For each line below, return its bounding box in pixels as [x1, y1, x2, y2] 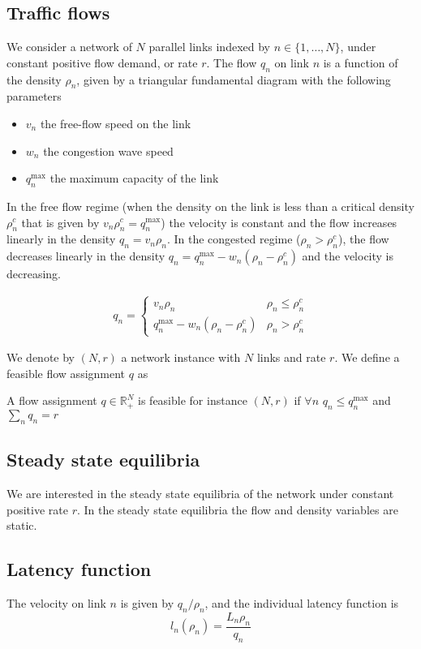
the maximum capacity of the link [49, 170, 219, 187]
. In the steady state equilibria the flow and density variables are [76, 501, 398, 518]
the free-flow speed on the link [40, 114, 191, 131]
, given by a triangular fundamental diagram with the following [76, 71, 391, 88]
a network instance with [121, 349, 241, 366]
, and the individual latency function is [204, 595, 399, 612]
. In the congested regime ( [166, 230, 301, 247]
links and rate [256, 349, 326, 366]
